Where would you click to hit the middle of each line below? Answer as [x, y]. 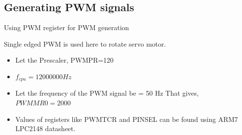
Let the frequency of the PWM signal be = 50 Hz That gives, [107, 93]
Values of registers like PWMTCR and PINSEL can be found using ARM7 [127, 119]
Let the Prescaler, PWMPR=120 [64, 60]
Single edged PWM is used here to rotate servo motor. [85, 43]
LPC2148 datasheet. [45, 128]
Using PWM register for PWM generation [67, 27]
